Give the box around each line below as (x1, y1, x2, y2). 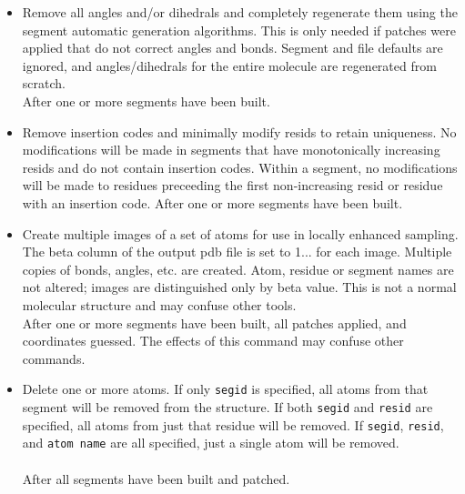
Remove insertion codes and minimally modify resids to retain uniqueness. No (22, 122, 457, 141)
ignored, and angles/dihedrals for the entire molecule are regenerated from (22, 55, 437, 75)
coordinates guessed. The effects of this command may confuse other (22, 331, 404, 350)
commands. (22, 348, 86, 368)
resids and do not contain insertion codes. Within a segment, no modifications (22, 157, 458, 176)
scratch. (22, 74, 66, 93)
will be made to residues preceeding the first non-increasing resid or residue (22, 176, 443, 195)
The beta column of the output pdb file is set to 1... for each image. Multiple (22, 242, 452, 261)
